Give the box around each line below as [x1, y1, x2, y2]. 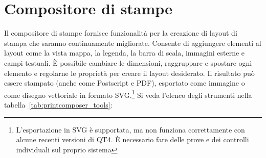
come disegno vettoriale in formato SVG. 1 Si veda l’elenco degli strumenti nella [4, 88, 252, 100]
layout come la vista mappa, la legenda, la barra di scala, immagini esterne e [4, 47, 245, 58]
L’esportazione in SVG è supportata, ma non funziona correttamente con [16, 124, 245, 135]
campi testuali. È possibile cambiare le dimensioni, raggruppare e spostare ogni [4, 57, 252, 68]
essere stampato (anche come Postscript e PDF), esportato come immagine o [4, 77, 245, 88]
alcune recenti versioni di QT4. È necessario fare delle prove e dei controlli [16, 134, 249, 145]
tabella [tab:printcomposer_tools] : [4, 99, 113, 110]
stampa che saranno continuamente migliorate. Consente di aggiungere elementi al [4, 37, 261, 48]
